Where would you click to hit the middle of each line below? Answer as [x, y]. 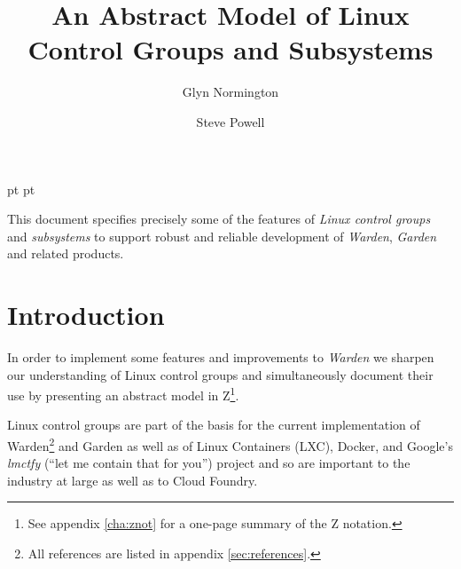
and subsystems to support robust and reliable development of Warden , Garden [222, 236]
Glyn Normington [230, 92]
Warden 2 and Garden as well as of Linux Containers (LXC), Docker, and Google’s [230, 444]
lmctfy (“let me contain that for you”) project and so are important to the [209, 463]
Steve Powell [230, 121]
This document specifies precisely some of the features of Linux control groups [219, 219]
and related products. [66, 253]
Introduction [86, 315]
